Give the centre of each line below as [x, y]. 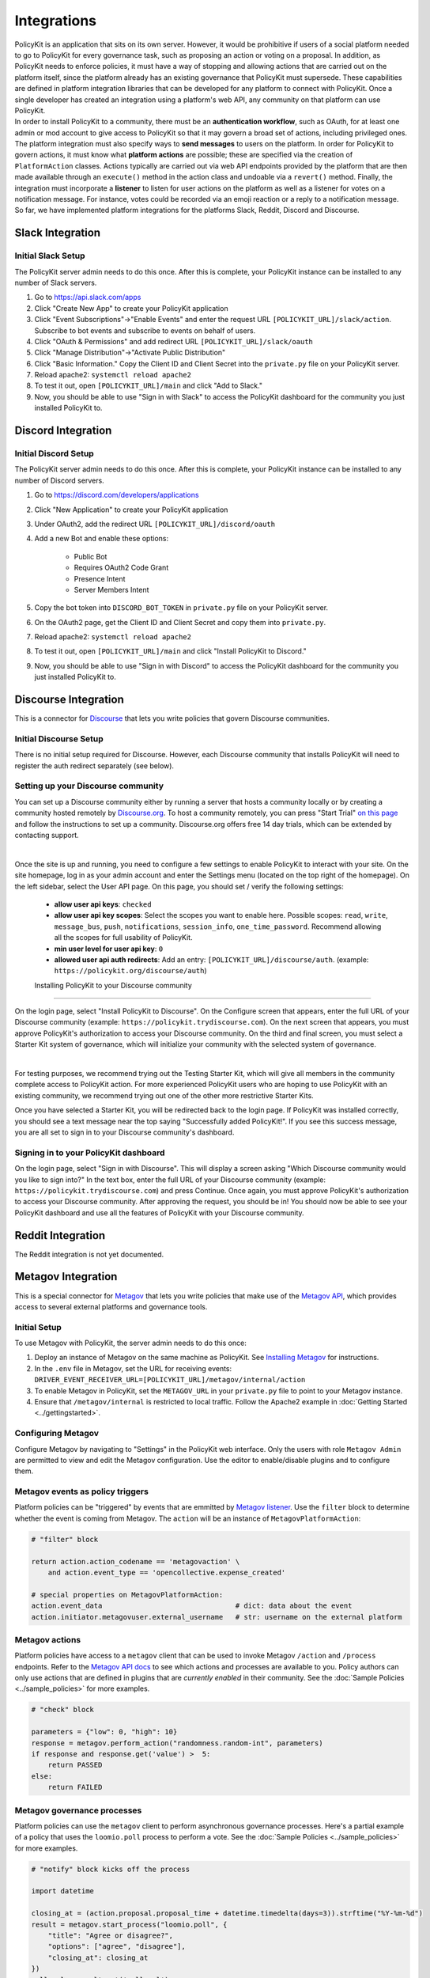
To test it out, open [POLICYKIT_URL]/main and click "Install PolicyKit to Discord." [171, 651]
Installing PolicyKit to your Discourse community [113, 985]
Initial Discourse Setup [59, 738]
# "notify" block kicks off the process [110, 1869]
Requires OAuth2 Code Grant [121, 568]
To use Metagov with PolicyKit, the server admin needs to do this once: [130, 1343]
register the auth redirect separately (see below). [94, 765]
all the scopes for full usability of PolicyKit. [123, 938]
